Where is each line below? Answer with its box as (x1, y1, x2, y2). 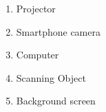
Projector (16, 1, 56, 15)
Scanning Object (16, 70, 86, 85)
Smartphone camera (16, 24, 100, 38)
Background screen (16, 93, 96, 108)
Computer (16, 47, 59, 62)
